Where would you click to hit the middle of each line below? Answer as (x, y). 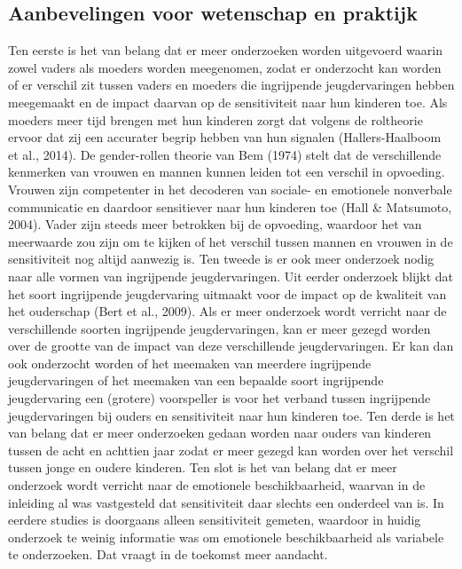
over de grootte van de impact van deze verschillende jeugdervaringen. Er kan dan (231, 346)
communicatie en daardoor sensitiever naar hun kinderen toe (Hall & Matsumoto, (230, 206)
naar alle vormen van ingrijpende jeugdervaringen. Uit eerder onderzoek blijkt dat (231, 276)
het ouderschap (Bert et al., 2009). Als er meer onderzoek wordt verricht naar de (227, 311)
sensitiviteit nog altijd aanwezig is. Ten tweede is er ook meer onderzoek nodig (221, 259)
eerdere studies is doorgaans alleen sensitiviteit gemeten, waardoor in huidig (215, 520)
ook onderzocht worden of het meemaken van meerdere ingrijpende (190, 363)
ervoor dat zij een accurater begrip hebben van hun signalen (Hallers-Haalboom (225, 137)
